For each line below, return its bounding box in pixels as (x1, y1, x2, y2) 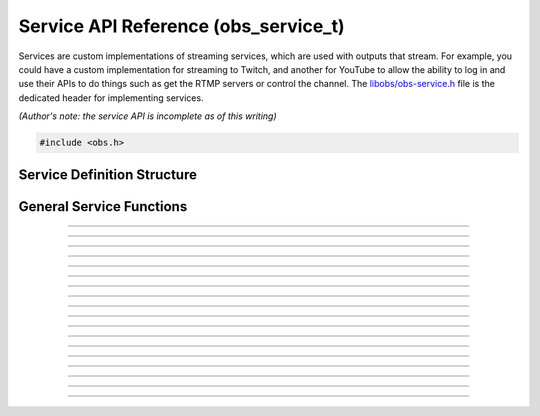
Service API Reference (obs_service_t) (18, 15, 345, 37)
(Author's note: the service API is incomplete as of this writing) (18, 110, 277, 122)
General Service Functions (18, 198, 188, 215)
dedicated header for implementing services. (18, 91, 204, 104)
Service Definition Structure (18, 166, 197, 183)
